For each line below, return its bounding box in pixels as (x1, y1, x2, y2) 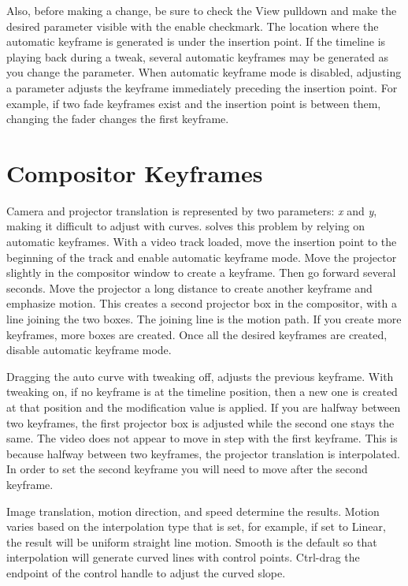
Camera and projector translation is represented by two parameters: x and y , (6, 202, 377, 218)
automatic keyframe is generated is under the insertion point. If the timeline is (6, 33, 386, 50)
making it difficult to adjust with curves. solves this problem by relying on (6, 218, 365, 234)
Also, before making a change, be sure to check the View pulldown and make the (6, 2, 397, 18)
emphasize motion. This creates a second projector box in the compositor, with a (6, 295, 397, 312)
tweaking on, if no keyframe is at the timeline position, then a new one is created (6, 383, 398, 400)
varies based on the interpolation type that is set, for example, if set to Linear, (6, 518, 386, 535)
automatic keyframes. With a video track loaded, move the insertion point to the (6, 233, 397, 250)
